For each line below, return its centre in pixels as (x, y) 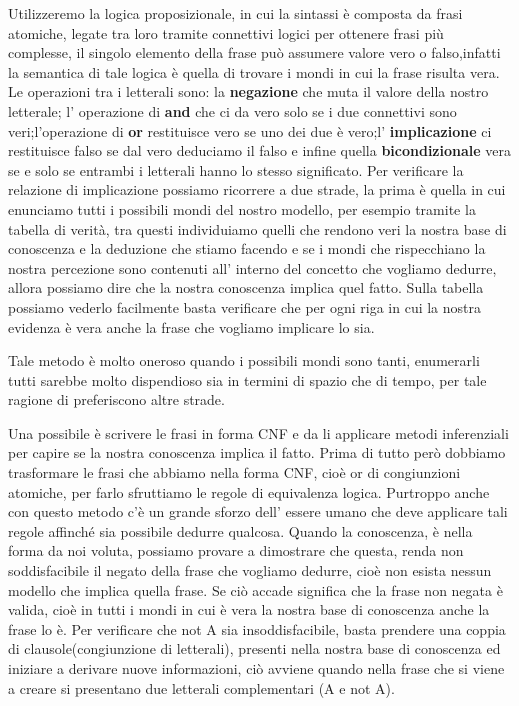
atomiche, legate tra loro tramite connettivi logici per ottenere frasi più (226, 32)
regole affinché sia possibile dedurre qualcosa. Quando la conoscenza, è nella (240, 530)
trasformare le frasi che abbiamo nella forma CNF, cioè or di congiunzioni (234, 472)
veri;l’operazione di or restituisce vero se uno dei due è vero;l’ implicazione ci (250, 130)
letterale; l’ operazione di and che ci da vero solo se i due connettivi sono (232, 110)
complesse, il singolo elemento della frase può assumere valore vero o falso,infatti (254, 52)
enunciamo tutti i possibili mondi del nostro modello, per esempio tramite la (242, 208)
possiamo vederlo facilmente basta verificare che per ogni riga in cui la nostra (245, 306)
